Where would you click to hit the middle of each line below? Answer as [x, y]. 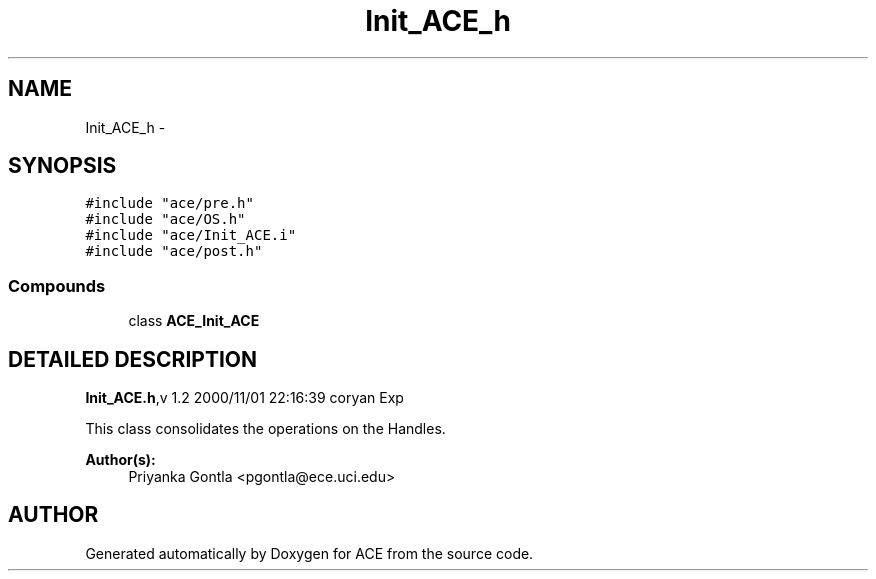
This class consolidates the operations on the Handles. [265, 429]
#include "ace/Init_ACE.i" [191, 235]
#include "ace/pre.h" [169, 203]
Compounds [57, 285]
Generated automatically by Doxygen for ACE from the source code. [309, 553]
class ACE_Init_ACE [194, 321]
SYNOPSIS [62, 166]
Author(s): [120, 460]
